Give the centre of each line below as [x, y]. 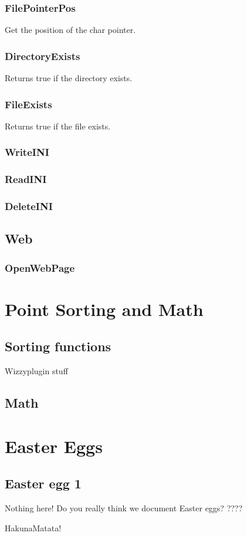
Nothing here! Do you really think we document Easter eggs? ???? [124, 508]
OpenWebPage [40, 267]
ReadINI [26, 179]
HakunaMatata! [33, 527]
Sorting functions [58, 346]
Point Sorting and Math [104, 309]
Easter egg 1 [43, 483]
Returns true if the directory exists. [69, 78]
